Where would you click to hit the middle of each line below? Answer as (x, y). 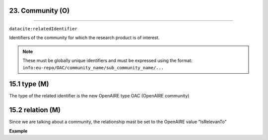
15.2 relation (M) (35, 110)
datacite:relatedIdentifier (43, 29)
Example (18, 131)
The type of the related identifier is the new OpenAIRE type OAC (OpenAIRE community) (99, 96)
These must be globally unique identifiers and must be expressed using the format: (107, 61)
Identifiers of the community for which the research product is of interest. (84, 38)
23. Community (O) (39, 11)
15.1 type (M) (29, 84)
